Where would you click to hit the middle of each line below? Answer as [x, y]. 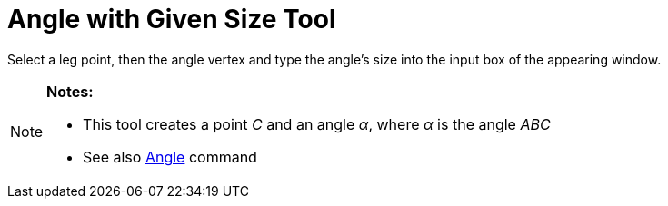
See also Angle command [170, 157]
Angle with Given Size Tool [172, 19]
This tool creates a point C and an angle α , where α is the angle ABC [317, 124]
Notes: [70, 91]
